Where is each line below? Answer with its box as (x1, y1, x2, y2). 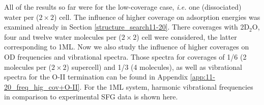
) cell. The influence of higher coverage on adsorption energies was (54, 11, 260, 22)
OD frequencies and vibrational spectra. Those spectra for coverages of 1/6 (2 (4, 51, 247, 62)
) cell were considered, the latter (136, 31, 237, 42)
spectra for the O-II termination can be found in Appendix (4, 71, 188, 82)
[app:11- (190, 71, 215, 82)
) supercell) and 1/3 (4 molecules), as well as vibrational (66, 61, 242, 72)
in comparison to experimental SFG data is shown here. (4, 91, 178, 102)
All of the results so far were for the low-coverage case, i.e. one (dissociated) (4, 2, 242, 12)
